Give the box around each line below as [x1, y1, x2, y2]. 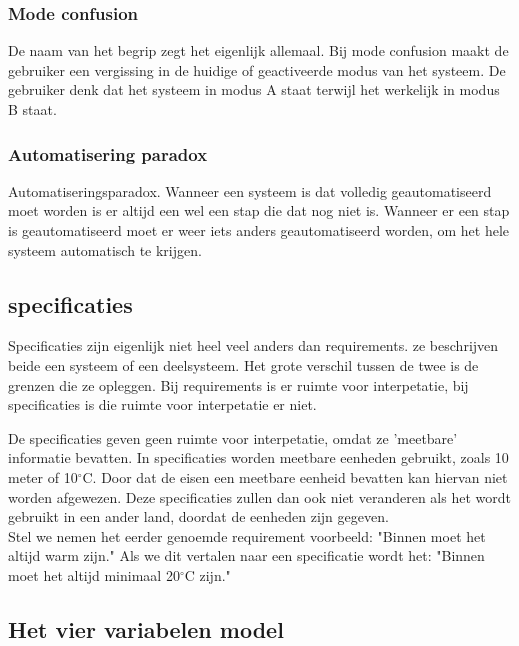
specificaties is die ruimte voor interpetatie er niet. [8, 394, 317, 415]
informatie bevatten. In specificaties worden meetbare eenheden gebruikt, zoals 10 [8, 447, 509, 468]
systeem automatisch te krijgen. [8, 239, 202, 260]
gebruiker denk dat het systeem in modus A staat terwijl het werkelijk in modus [8, 79, 500, 100]
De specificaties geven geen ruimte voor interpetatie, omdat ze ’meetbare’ [8, 427, 458, 448]
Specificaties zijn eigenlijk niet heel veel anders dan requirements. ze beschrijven [8, 335, 499, 356]
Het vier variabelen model [8, 613, 284, 644]
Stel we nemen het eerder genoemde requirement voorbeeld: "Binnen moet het [8, 525, 486, 546]
